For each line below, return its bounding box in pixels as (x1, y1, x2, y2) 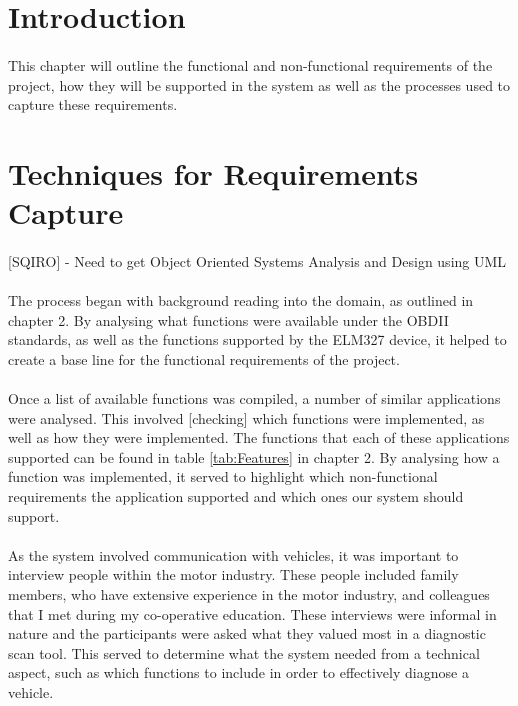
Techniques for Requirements (8, 152, 419, 193)
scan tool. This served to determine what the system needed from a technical (8, 642, 480, 663)
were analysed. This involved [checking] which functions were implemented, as (8, 407, 485, 428)
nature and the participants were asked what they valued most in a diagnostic (8, 623, 486, 644)
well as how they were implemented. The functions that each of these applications (8, 427, 510, 448)
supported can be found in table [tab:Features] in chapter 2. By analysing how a (8, 446, 500, 467)
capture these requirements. (8, 94, 178, 115)
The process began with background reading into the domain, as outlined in (8, 290, 474, 311)
